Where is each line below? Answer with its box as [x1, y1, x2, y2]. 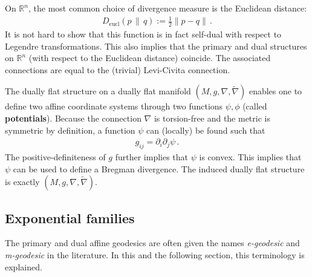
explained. [5, 260, 42, 273]
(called [242, 100, 267, 112]
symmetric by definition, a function [5, 123, 135, 136]
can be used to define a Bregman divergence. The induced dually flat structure [13, 162, 305, 175]
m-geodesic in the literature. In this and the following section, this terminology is [5, 248, 305, 261]
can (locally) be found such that [146, 123, 265, 136]
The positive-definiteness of [5, 150, 106, 163]
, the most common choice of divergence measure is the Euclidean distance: [28, 2, 307, 14]
